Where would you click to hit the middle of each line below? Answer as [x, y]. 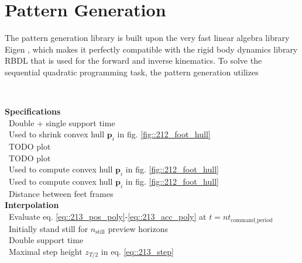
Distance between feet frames [61, 193]
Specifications [33, 111]
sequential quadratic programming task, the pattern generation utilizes [132, 72]
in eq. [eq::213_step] [138, 251]
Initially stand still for [48, 228]
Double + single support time [62, 122]
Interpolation [32, 205]
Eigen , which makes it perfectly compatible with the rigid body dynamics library [151, 49]
